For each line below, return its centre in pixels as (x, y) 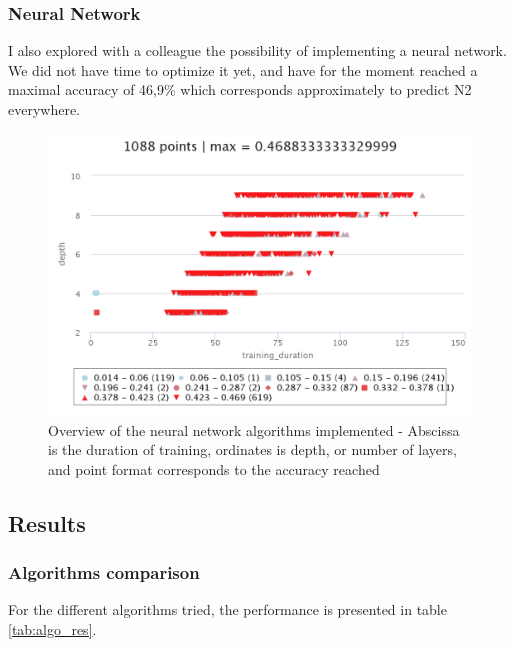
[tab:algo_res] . (52, 628)
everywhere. (44, 109)
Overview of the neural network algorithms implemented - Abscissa (254, 429)
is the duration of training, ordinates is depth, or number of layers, (252, 449)
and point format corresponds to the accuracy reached (214, 468)
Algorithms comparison (104, 572)
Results (47, 522)
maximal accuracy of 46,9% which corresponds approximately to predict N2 (240, 89)
